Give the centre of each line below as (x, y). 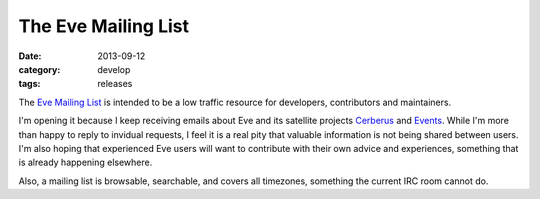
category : (39, 69)
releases (115, 84)
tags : (29, 84)
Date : (30, 56)
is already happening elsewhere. (85, 162)
